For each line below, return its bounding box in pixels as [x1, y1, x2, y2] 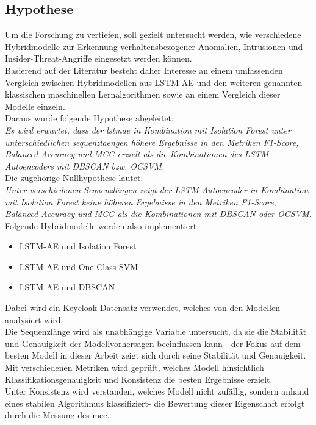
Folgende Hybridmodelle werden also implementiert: [5, 219, 199, 232]
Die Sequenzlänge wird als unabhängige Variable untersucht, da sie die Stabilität [5, 325, 307, 338]
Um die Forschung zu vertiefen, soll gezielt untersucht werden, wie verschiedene [5, 28, 301, 41]
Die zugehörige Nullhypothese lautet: [5, 171, 143, 184]
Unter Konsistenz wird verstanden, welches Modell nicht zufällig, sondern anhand [5, 385, 309, 398]
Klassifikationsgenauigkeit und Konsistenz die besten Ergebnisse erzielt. [5, 373, 273, 385]
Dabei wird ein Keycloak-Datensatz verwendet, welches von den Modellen [5, 301, 280, 314]
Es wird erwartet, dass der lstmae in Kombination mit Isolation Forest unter [5, 123, 291, 136]
